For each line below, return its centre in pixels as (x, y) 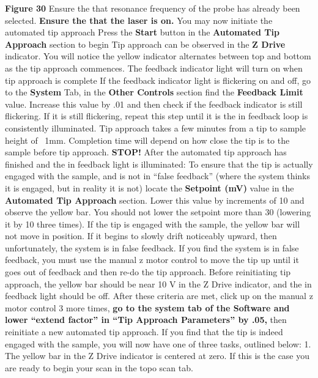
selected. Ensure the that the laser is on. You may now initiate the (139, 20)
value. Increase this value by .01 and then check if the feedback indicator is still (154, 104)
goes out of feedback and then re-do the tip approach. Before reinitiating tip (148, 272)
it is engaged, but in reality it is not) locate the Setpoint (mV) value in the (150, 187)
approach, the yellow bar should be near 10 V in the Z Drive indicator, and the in (158, 283)
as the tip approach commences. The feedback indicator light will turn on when (154, 68)
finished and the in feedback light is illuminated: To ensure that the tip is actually (159, 164)
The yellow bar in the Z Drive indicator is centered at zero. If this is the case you (157, 356)
